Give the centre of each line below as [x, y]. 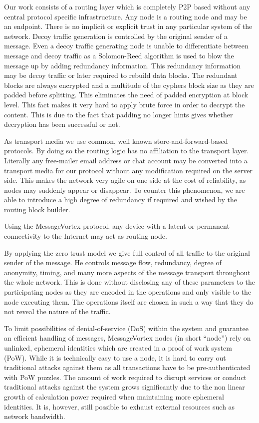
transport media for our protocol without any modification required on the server [128, 170]
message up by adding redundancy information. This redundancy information [123, 65]
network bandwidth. [35, 416]
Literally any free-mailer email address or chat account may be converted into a [126, 160]
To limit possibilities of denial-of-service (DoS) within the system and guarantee [126, 328]
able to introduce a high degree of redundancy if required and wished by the [121, 200]
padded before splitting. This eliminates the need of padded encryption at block [126, 95]
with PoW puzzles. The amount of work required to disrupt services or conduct [126, 377]
